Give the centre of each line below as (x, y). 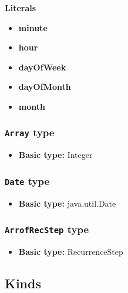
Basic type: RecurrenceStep (71, 252)
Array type (30, 132)
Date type (27, 181)
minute (33, 27)
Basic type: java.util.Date (67, 203)
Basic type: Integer (55, 155)
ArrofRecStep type (47, 229)
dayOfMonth (45, 87)
